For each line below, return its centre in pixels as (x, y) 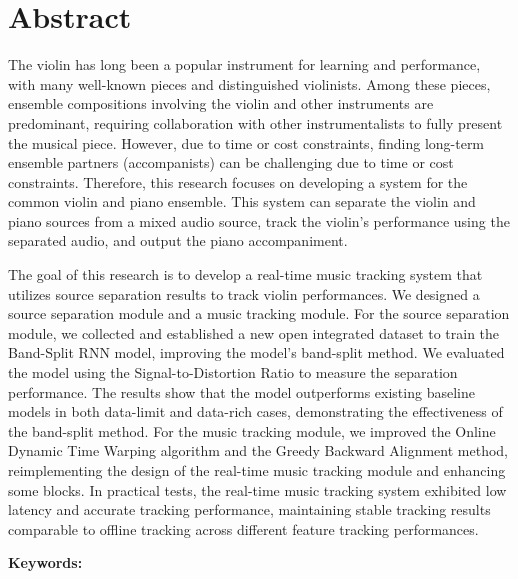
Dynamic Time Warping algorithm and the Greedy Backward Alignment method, (258, 450)
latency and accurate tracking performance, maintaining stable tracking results (249, 509)
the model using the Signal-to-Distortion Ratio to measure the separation (233, 372)
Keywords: (45, 562)
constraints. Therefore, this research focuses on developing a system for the (238, 181)
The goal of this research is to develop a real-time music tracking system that (245, 274)
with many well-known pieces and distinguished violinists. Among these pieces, (249, 83)
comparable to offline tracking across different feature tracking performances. (243, 528)
